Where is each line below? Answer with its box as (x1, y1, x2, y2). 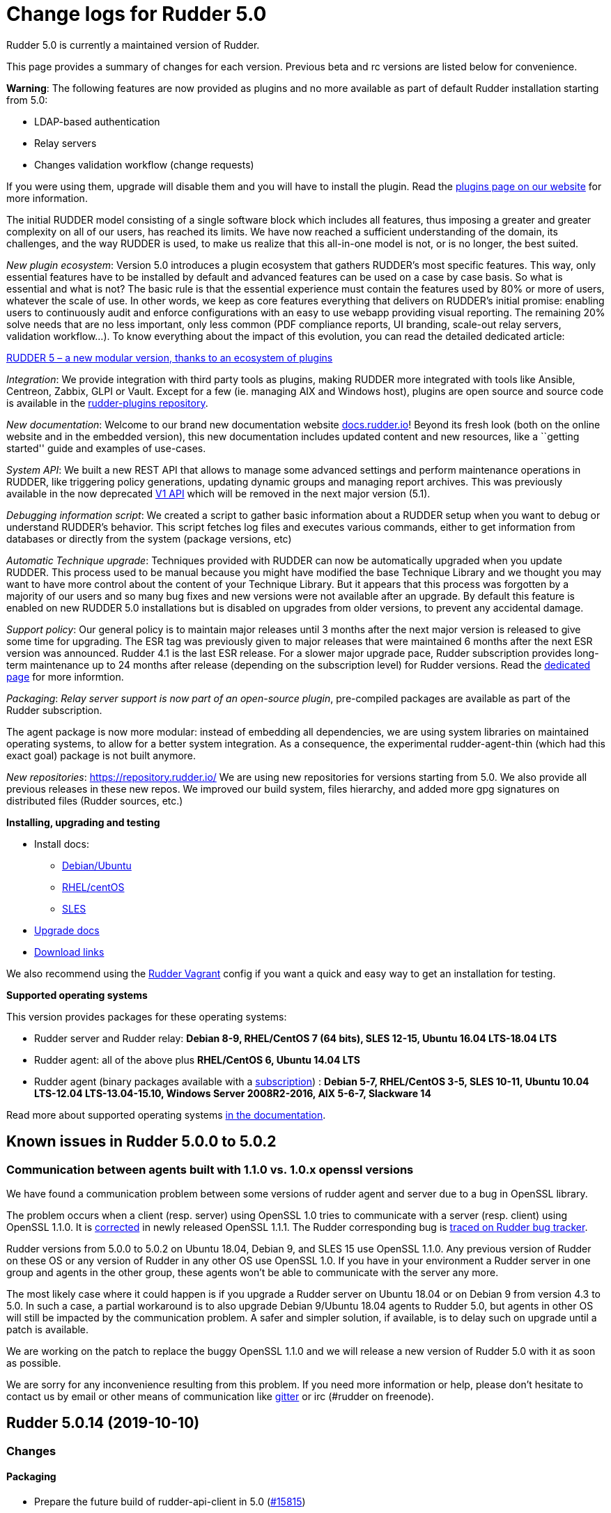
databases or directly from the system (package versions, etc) (6, 532, 292, 545)
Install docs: (34, 837, 90, 850)
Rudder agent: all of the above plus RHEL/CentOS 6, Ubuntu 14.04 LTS (34, 1053, 360, 1066)
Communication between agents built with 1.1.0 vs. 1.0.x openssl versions (6, 1162, 414, 1177)
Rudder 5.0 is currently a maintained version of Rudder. (6, 38, 260, 51)
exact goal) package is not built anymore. (6, 749, 196, 761)
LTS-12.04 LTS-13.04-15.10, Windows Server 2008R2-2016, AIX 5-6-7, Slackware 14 (34, 1087, 431, 1099)
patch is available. (6, 1323, 89, 1335)
